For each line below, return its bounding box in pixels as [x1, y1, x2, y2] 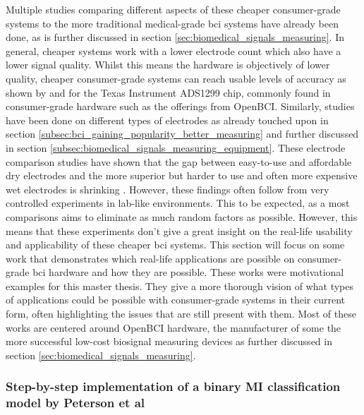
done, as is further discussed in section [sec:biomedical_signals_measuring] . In [6, 30, 345, 44]
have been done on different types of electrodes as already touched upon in [6, 112, 329, 127]
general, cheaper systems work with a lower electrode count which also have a [6, 43, 341, 58]
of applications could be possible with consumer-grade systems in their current [6, 292, 346, 307]
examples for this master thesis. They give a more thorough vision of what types [6, 278, 353, 293]
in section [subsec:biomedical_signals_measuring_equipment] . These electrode [6, 140, 346, 155]
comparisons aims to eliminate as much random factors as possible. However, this [6, 209, 358, 224]
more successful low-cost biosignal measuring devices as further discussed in [6, 334, 332, 349]
